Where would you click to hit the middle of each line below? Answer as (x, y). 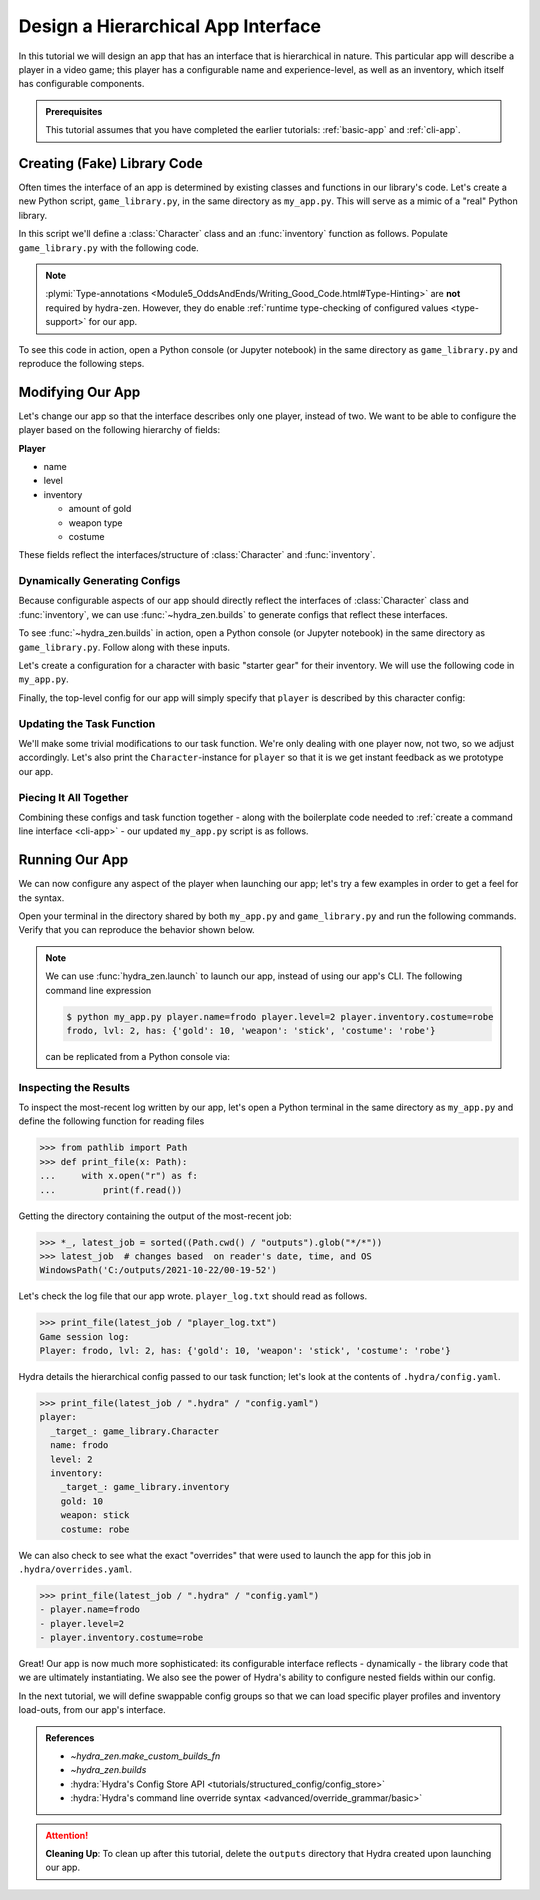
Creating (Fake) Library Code (111, 163)
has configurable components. (81, 84)
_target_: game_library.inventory (145, 1487)
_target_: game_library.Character (135, 1431)
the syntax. (41, 897)
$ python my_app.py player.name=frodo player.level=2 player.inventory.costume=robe (280, 1016)
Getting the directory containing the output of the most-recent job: (155, 1216)
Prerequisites (74, 111)
